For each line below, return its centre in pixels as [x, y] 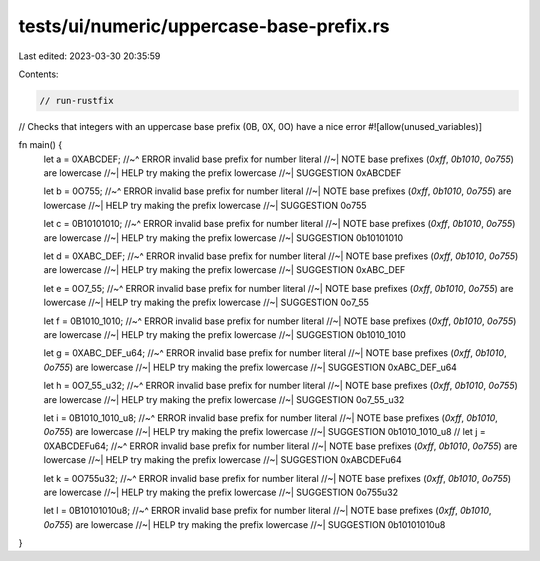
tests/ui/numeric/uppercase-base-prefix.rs [204, 26]
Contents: [38, 74]
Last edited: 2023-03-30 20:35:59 [89, 56]
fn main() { [40, 145]
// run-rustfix [76, 100]
